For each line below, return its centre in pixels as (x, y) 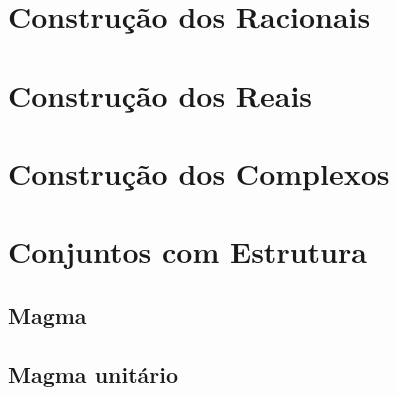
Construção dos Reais (160, 94)
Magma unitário (93, 373)
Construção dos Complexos (199, 172)
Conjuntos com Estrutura (187, 251)
